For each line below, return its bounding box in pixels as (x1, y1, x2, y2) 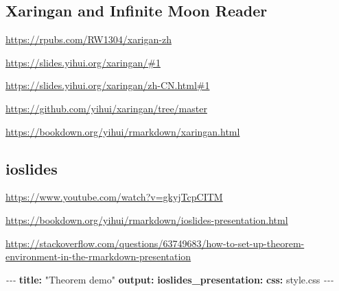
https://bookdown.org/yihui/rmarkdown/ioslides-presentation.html (5, 212, 288, 227)
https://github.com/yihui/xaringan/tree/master (5, 101, 207, 115)
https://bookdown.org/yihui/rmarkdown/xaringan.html (5, 124, 240, 138)
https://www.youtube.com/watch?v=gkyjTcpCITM (5, 190, 223, 204)
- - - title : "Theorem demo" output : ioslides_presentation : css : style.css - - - (5, 272, 334, 286)
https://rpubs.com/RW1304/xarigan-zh (5, 32, 172, 47)
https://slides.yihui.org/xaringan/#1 (5, 55, 161, 69)
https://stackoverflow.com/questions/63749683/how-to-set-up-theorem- (5, 236, 305, 250)
